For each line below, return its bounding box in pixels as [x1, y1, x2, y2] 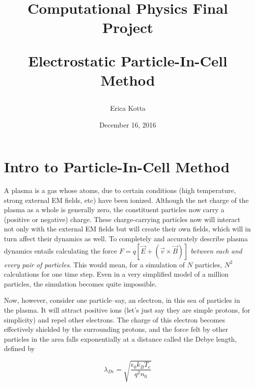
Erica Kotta [110, 102, 146, 113]
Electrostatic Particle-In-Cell [28, 50, 227, 70]
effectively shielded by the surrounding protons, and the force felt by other [4, 324, 228, 334]
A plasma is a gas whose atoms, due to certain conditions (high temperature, [4, 185, 236, 195]
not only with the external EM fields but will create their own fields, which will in [4, 224, 251, 234]
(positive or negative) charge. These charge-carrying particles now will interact [4, 214, 241, 224]
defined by [4, 343, 35, 354]
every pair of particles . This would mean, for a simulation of [4, 259, 185, 269]
